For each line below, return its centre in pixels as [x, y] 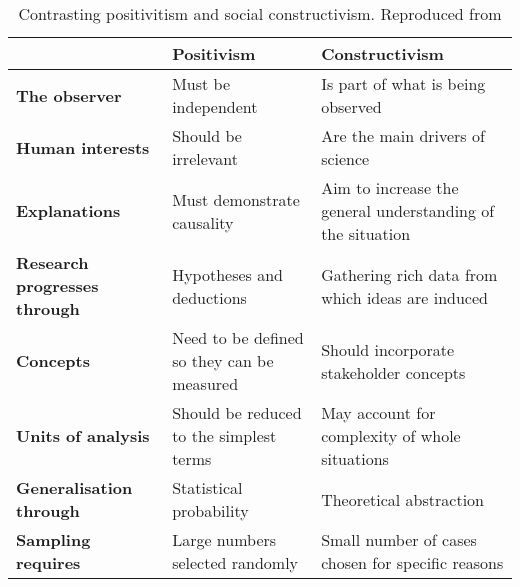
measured [205, 383]
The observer [69, 95]
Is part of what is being [403, 83]
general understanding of [408, 210]
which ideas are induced [404, 297]
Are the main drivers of [403, 135]
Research [52, 262]
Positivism [214, 53]
